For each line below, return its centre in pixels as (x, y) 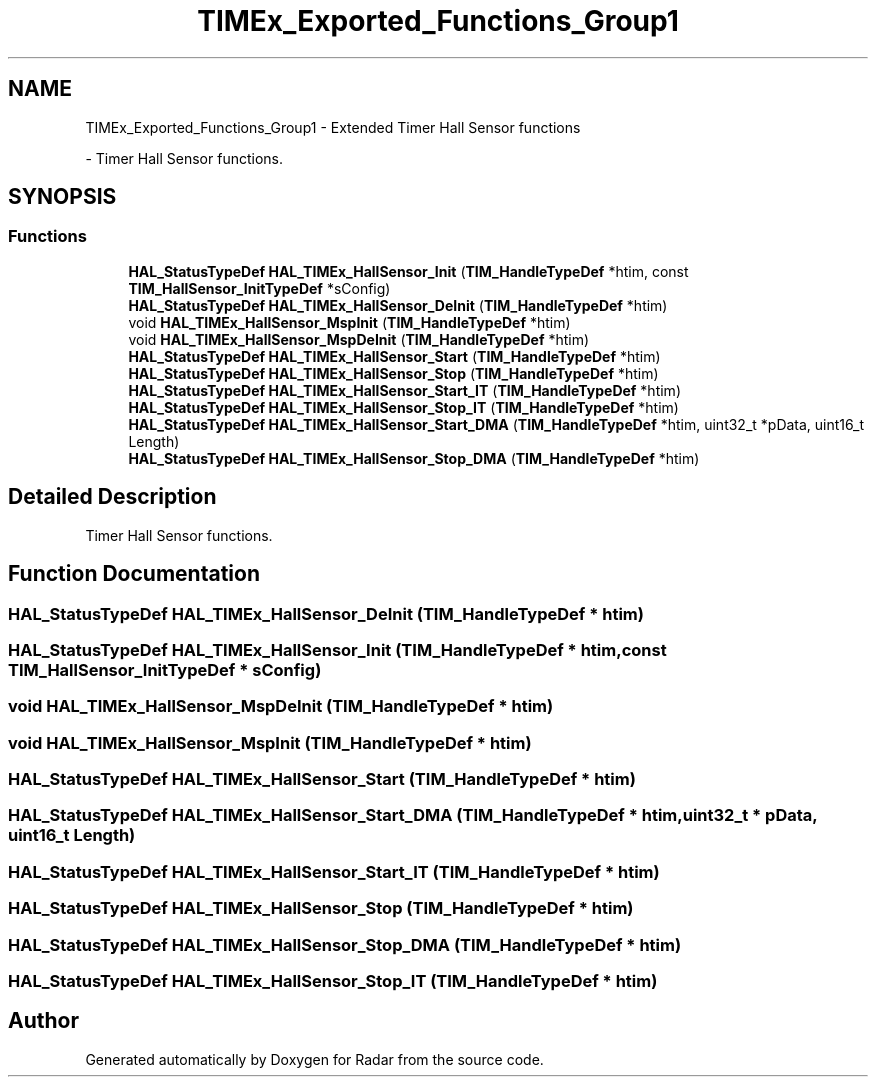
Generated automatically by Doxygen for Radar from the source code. (314, 1059)
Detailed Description (112, 497)
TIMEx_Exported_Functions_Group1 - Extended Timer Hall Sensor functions (333, 127)
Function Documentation (134, 574)
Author (43, 1021)
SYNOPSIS (62, 197)
